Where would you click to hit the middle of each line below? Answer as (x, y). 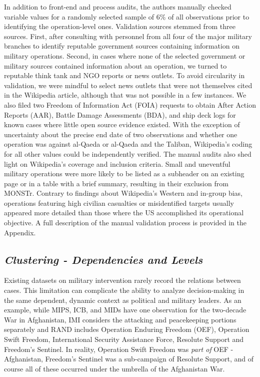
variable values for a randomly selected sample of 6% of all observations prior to (127, 16)
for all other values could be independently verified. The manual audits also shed (128, 153)
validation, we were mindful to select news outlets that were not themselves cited (128, 85)
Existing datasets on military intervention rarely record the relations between (122, 280)
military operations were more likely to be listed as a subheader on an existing (124, 173)
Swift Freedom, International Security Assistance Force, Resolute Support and (124, 339)
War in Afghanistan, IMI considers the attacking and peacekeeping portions (120, 319)
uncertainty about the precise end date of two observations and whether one (121, 134)
